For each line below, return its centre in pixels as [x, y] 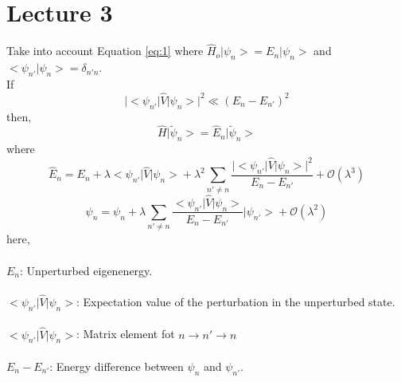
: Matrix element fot [125, 334]
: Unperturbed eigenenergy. [86, 270]
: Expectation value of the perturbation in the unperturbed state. [236, 301]
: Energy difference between [117, 366]
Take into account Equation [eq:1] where [105, 51]
